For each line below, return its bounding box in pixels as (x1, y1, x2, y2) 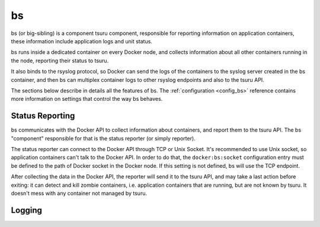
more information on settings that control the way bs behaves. (11, 95, 163, 103)
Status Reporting (11, 111, 75, 121)
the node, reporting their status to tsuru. (11, 57, 109, 64)
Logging (11, 205, 43, 215)
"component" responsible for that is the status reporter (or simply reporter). (11, 135, 196, 142)
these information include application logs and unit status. (11, 37, 152, 44)
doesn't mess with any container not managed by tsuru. (11, 190, 148, 197)
